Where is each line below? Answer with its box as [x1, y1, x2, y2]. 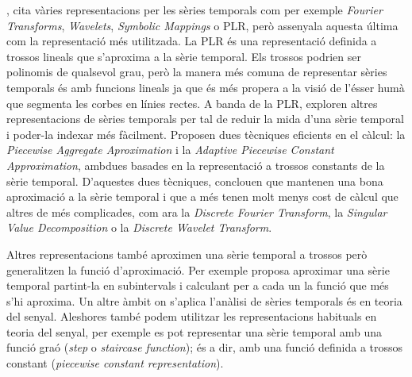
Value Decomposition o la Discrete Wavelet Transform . [6, 219, 272, 236]
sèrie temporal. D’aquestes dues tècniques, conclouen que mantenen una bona [6, 172, 383, 189]
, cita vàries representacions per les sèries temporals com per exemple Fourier [6, 2, 383, 17]
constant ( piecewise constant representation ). [6, 355, 224, 371]
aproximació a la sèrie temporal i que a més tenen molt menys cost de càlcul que [6, 188, 399, 205]
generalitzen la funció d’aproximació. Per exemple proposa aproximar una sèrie [6, 261, 390, 278]
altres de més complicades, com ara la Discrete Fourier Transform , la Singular [6, 203, 387, 220]
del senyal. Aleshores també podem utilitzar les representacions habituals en [6, 308, 377, 325]
